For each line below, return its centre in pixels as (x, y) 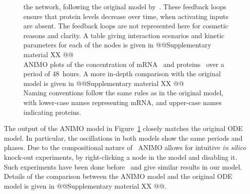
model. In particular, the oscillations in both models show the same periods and (123, 138)
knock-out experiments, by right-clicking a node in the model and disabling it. (121, 157)
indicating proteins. (52, 112)
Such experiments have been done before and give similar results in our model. (123, 166)
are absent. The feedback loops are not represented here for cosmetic (126, 26)
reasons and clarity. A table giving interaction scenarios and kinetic (124, 35)
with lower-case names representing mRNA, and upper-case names (123, 102)
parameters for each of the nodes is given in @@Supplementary (117, 45)
